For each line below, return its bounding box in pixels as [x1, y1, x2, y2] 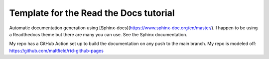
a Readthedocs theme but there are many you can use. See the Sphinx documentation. [9, 31, 188, 37]
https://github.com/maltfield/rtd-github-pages [9, 48, 104, 54]
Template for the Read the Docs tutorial [9, 7, 175, 18]
